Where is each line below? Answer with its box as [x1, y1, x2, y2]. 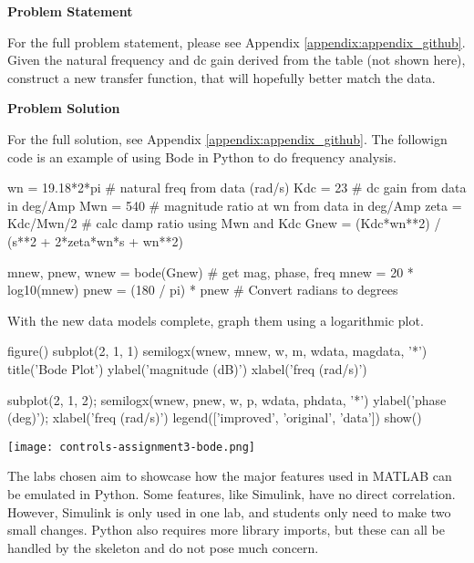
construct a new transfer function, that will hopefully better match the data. [7, 68, 436, 87]
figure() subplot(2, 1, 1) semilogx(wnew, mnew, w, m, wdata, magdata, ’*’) [7, 341, 428, 360]
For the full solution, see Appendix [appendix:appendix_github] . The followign [7, 129, 448, 148]
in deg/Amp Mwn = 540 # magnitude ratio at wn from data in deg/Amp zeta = [7, 195, 462, 214]
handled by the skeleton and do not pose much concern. [7, 537, 319, 557]
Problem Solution [7, 99, 120, 118]
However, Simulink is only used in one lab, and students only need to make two [7, 502, 451, 521]
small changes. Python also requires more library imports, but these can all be [7, 520, 446, 539]
